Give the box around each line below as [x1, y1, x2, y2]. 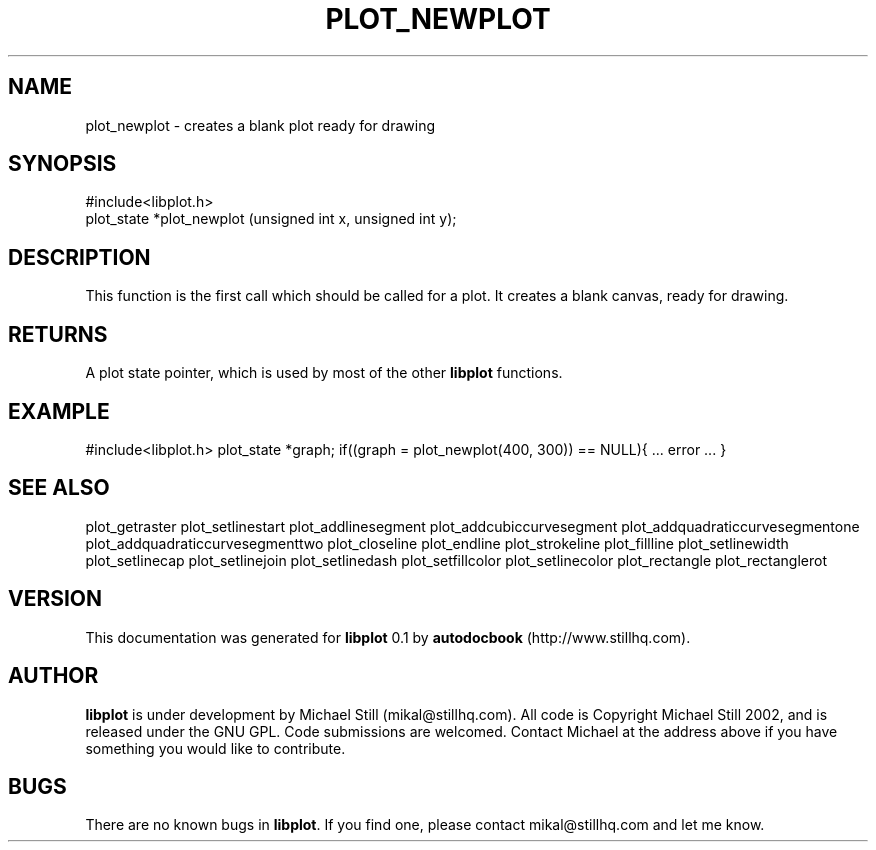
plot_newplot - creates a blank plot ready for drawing [85, 116, 436, 134]
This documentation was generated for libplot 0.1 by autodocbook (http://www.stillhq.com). [85, 628, 691, 646]
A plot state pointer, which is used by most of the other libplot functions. [85, 364, 563, 382]
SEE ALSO [8, 475, 110, 501]
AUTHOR [8, 663, 99, 689]
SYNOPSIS [8, 151, 117, 177]
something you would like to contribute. [85, 739, 346, 757]
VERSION [8, 586, 103, 612]
